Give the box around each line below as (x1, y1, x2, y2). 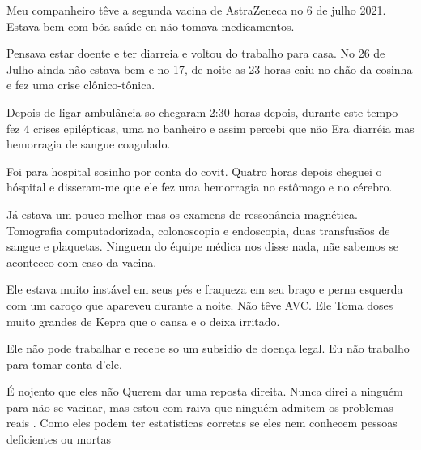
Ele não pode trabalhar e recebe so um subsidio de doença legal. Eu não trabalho (6, 340, 410, 357)
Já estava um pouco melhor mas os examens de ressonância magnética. (6, 205, 358, 222)
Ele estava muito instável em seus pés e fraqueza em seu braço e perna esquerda (6, 281, 403, 298)
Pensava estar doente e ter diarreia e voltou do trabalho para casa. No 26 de (6, 45, 385, 62)
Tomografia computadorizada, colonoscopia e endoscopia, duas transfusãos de (6, 221, 390, 238)
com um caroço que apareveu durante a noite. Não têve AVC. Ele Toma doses (6, 296, 393, 313)
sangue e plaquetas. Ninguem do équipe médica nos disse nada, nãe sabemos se (6, 238, 398, 255)
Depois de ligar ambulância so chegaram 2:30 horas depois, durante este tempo (6, 103, 398, 120)
